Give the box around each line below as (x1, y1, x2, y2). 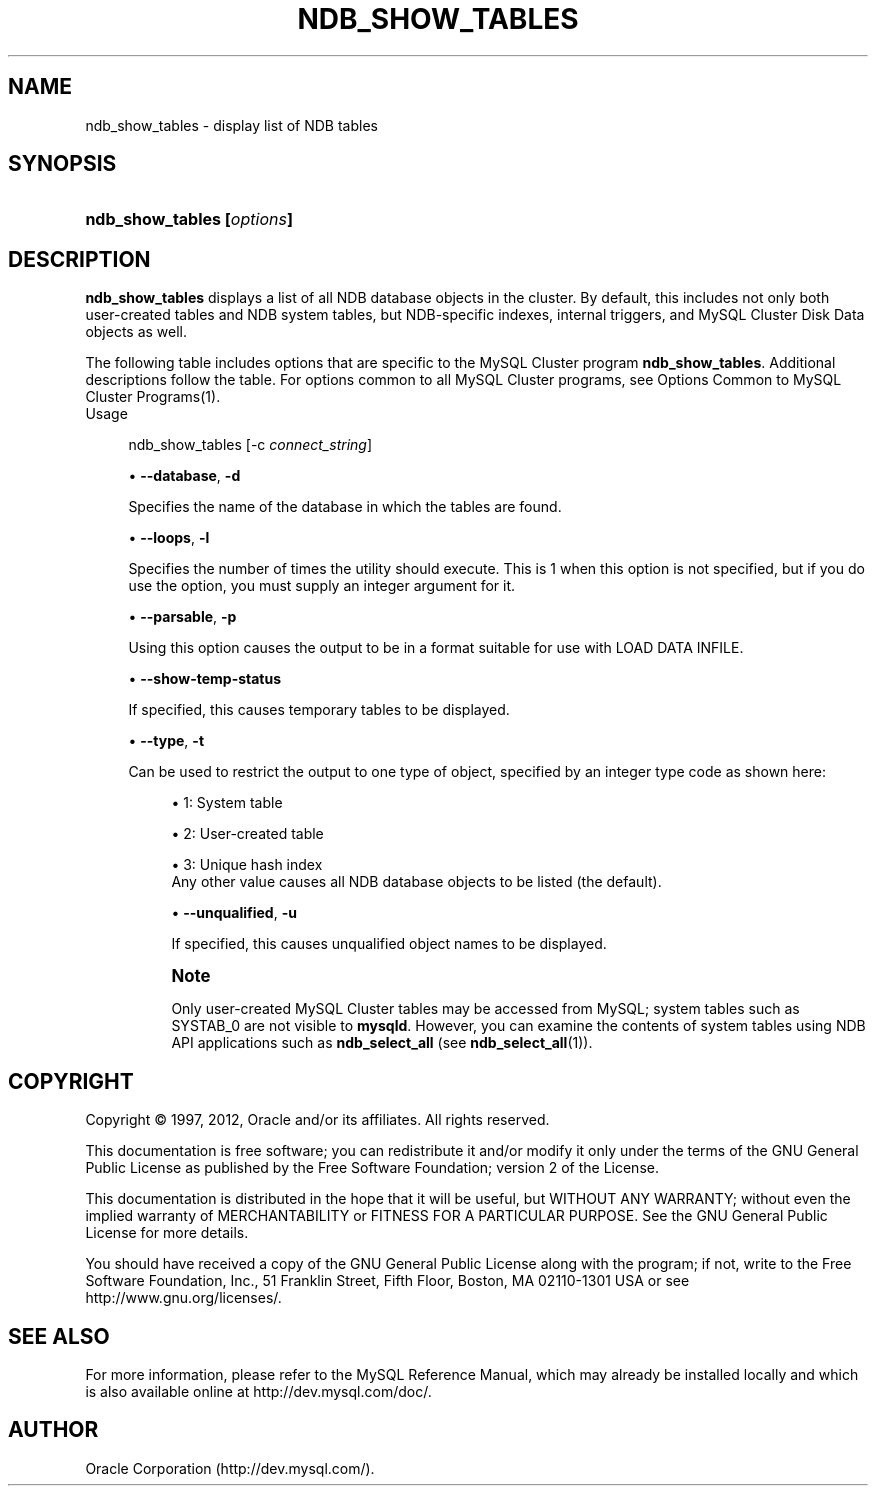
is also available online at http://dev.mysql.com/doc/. (85, 1382, 432, 1400)
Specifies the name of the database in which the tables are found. (128, 498, 562, 516)
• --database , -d (128, 467, 241, 485)
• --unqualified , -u (171, 904, 297, 922)
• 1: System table (171, 794, 283, 812)
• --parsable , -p (128, 608, 237, 626)
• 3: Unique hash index (171, 856, 323, 874)
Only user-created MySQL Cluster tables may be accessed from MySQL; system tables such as (171, 1000, 800, 1018)
